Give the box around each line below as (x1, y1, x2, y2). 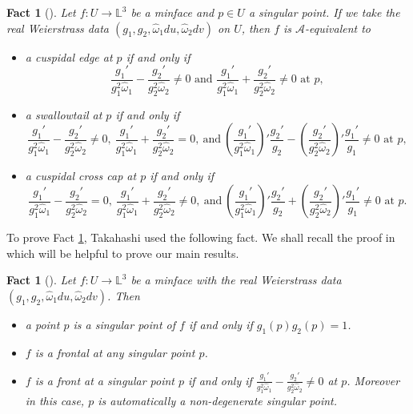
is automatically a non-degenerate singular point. (98, 392, 338, 409)
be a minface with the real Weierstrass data (130, 271, 342, 288)
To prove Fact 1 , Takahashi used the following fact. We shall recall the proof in (6, 229, 395, 246)
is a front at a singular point (34, 372, 174, 388)
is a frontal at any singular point (34, 344, 195, 360)
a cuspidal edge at (25, 48, 113, 65)
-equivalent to (305, 19, 371, 36)
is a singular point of (73, 316, 176, 332)
